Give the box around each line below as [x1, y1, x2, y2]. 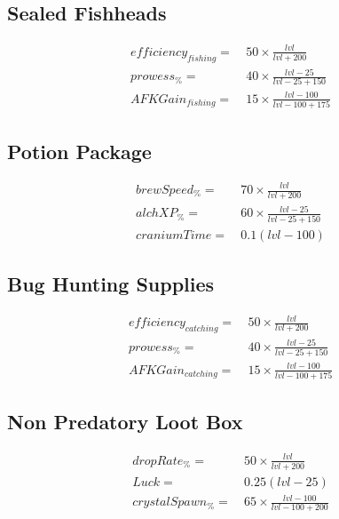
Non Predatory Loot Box [7, 408, 243, 435]
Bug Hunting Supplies [7, 270, 215, 298]
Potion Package [7, 137, 152, 164]
